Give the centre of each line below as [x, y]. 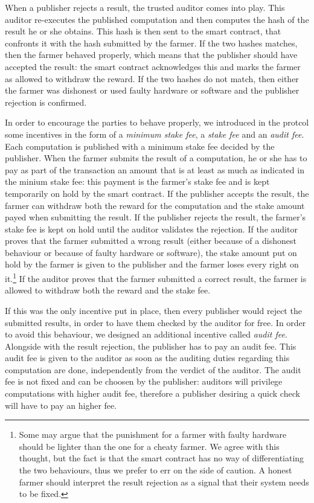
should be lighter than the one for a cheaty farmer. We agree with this [149, 446]
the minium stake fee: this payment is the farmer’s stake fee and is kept [137, 181]
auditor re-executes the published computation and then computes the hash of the [157, 19]
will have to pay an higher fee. [61, 405]
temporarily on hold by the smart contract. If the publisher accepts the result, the [157, 193]
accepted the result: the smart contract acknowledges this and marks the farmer [153, 66]
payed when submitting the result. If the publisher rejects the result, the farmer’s [155, 217]
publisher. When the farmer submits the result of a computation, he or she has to [156, 158]
